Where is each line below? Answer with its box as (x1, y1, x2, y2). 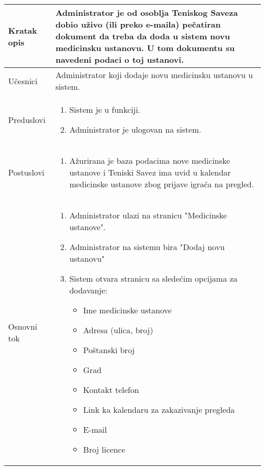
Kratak (8, 24, 37, 36)
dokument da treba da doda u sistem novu (55, 30, 230, 42)
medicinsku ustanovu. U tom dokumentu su (55, 42, 235, 54)
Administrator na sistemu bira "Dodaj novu (69, 241, 225, 253)
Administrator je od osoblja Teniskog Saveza (55, 7, 238, 18)
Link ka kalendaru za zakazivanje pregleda (83, 404, 235, 415)
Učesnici (8, 75, 38, 87)
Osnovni (8, 320, 37, 332)
